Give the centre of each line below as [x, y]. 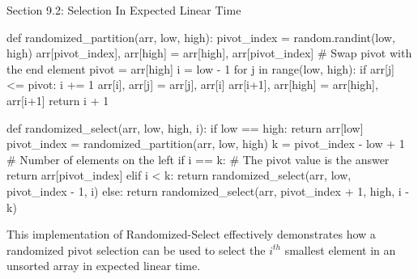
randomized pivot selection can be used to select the [136, 249]
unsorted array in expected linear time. [104, 266]
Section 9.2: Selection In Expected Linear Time [124, 10]
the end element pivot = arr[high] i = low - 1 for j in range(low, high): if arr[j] [200, 68]
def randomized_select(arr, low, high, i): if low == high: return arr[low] [185, 127]
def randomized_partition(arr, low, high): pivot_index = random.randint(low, [201, 37]
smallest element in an [340, 249]
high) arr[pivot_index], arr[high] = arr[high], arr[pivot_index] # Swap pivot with [209, 53]
